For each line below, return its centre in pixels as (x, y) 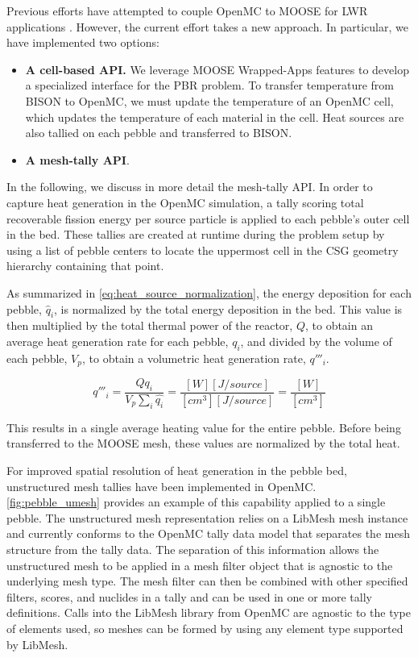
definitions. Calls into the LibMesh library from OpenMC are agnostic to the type (209, 612)
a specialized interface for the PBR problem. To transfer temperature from (210, 85)
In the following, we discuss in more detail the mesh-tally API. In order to (190, 187)
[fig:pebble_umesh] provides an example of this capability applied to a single (196, 502)
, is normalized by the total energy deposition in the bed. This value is (228, 308)
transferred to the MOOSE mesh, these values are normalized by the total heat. (203, 443)
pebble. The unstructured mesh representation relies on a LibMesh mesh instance (207, 517)
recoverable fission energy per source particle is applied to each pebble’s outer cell (208, 218)
